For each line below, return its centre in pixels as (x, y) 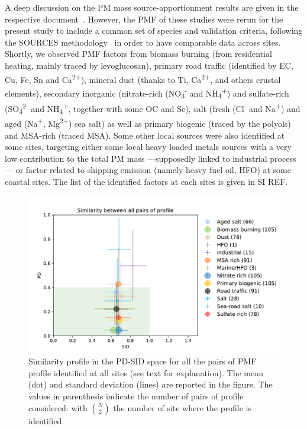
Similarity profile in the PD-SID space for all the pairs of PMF (143, 361)
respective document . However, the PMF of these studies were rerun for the (144, 19)
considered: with (58, 407)
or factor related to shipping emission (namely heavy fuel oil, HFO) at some (153, 170)
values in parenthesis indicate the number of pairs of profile (136, 396)
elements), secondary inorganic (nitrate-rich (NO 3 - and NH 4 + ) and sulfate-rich (147, 93)
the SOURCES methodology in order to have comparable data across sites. (143, 42)
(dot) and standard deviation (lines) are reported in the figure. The (151, 384)
